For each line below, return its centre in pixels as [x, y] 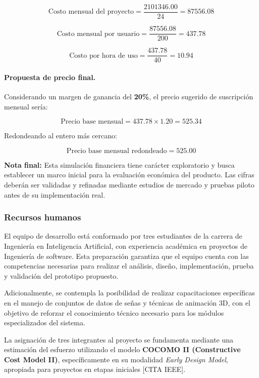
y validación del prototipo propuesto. [61, 275]
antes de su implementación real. [55, 194]
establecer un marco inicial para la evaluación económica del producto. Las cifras [129, 175]
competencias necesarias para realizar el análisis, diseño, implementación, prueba [129, 266]
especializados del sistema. [45, 323]
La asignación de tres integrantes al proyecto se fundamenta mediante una [119, 339]
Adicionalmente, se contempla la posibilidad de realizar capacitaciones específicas [129, 293]
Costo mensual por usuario [98, 34]
